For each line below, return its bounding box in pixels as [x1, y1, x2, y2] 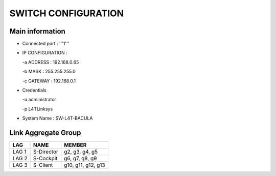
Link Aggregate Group [9, 129, 81, 137]
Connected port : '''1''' [22, 41, 70, 47]
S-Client [33, 162, 53, 169]
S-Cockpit [33, 155, 58, 162]
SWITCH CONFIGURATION [9, 8, 124, 19]
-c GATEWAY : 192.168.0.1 [22, 78, 76, 84]
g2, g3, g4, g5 [64, 148, 98, 155]
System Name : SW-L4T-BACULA [22, 115, 93, 122]
